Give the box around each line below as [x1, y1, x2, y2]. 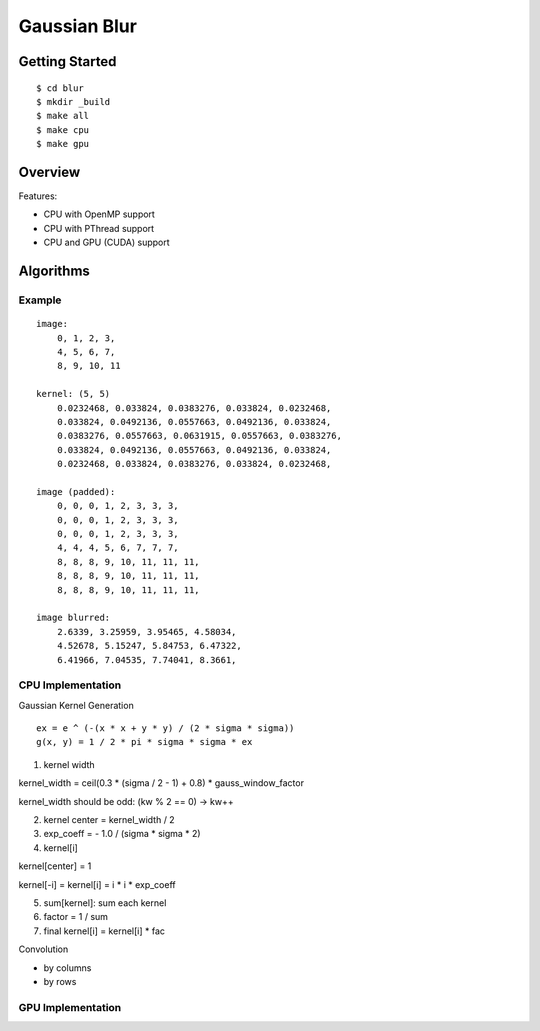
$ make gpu [36, 138, 90, 150]
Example [18, 293, 62, 307]
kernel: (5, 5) [36, 388, 111, 400]
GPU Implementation [18, 1000, 122, 1014]
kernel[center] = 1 [18, 860, 92, 872]
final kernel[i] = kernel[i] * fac [43, 925, 165, 937]
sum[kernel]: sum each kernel [43, 896, 167, 909]
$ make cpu [36, 124, 90, 135]
